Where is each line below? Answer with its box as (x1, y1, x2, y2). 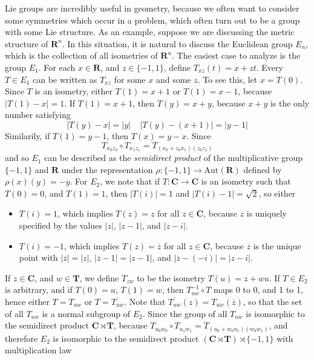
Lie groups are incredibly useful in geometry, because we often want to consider (5, 2, 299, 14)
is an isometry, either (34, 85, 113, 97)
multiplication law (5, 344, 72, 356)
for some (114, 73, 146, 85)
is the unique (253, 239, 301, 252)
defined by (243, 163, 282, 175)
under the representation (61, 163, 153, 175)
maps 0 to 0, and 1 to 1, (214, 283, 303, 296)
